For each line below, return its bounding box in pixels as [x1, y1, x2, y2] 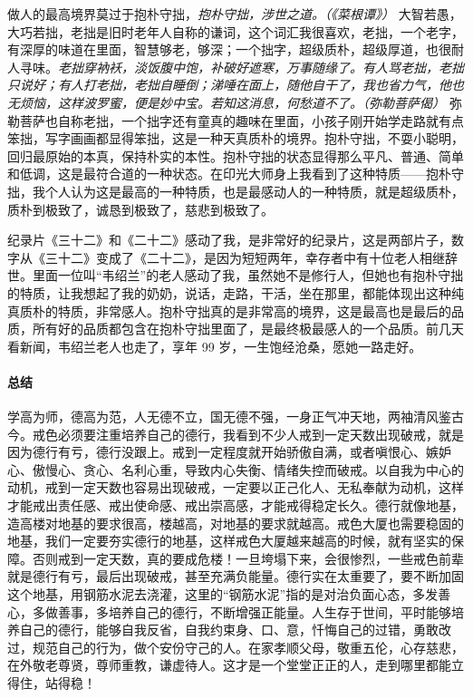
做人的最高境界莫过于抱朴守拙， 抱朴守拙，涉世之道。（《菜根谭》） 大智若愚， [7, 5, 462, 23]
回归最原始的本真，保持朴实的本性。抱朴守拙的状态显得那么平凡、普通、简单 [7, 146, 464, 165]
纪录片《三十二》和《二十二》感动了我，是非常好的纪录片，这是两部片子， [7, 230, 451, 249]
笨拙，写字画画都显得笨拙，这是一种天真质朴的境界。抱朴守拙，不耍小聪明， [7, 129, 464, 148]
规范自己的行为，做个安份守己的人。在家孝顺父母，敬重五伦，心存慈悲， [32, 637, 464, 656]
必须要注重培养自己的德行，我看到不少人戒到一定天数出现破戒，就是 [57, 424, 464, 443]
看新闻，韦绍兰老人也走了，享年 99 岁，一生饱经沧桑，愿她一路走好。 [7, 336, 422, 355]
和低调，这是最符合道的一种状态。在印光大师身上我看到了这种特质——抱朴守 [7, 164, 464, 183]
